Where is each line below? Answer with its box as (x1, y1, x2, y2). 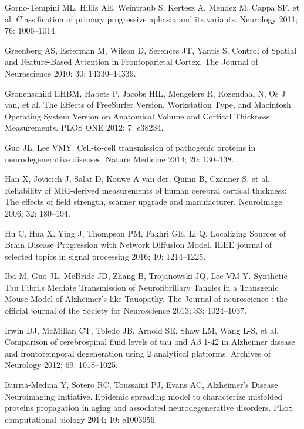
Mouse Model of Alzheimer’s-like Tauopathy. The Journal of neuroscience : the (5, 292, 288, 305)
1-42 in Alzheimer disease (204, 335, 295, 348)
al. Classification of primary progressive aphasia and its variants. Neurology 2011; (5, 12, 298, 25)
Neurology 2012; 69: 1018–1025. (5, 358, 118, 371)
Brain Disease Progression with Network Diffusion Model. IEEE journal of (5, 238, 272, 251)
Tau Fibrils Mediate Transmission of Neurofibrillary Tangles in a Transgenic (5, 281, 279, 293)
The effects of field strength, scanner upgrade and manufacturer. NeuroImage (5, 195, 282, 208)
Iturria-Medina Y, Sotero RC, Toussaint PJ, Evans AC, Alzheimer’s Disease (5, 378, 278, 391)
